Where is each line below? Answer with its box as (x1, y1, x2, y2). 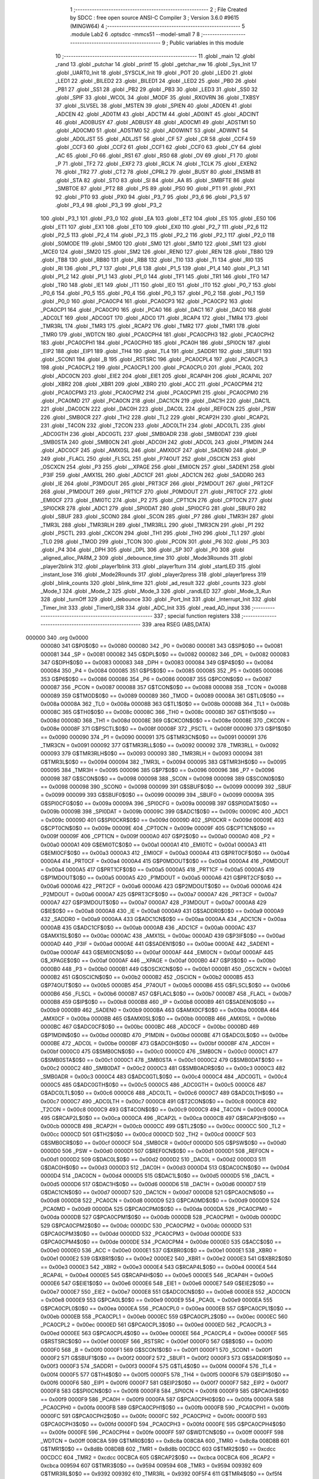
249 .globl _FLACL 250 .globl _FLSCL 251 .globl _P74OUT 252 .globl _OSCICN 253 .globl (40, 455, 256, 462)
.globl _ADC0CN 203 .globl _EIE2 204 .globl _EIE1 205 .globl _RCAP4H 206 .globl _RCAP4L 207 (40, 372, 272, 379)
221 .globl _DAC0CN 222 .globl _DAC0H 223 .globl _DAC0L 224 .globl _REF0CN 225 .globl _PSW (40, 405, 276, 412)
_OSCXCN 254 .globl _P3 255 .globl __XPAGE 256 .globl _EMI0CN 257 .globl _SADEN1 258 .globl (40, 463, 275, 470)
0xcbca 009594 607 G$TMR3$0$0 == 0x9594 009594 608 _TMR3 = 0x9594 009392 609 (40, 1462, 262, 1469)
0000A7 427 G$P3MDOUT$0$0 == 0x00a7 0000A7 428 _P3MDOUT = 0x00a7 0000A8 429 (40, 899, 267, 906)
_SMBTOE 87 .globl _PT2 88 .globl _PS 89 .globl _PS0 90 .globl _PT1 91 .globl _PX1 (55, 185, 256, 192)
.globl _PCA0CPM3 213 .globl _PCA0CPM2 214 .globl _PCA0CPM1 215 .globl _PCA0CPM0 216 (40, 389, 269, 396)
